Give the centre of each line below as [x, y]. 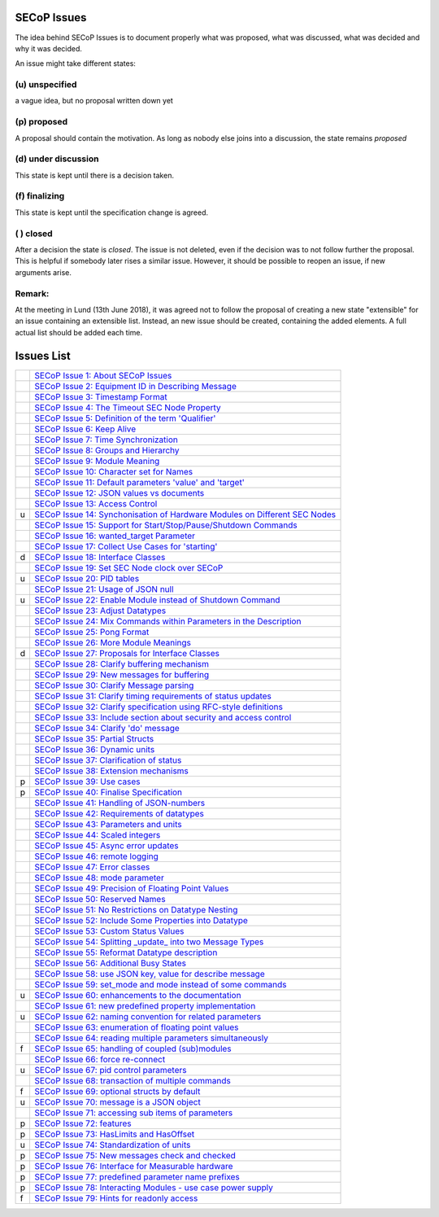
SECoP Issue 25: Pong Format [92, 632]
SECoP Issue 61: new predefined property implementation [145, 1005]
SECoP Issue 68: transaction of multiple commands [133, 1080]
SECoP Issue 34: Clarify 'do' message [107, 728]
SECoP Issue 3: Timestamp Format [101, 396]
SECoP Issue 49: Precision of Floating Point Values [132, 888]
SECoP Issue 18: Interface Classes [100, 557]
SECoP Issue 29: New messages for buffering [122, 674]
